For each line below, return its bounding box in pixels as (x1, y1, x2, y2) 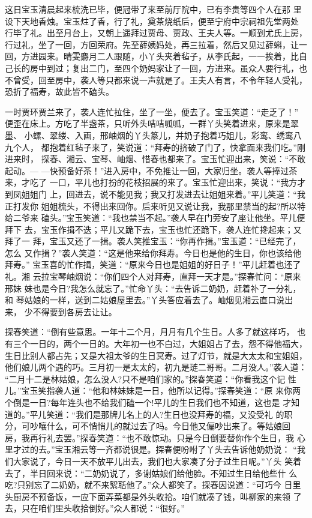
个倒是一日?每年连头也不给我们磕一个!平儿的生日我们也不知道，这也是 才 (5, 396, 292, 408)
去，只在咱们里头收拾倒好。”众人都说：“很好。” (5, 502, 185, 514)
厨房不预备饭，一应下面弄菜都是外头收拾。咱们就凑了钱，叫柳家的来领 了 (13, 490, 302, 502)
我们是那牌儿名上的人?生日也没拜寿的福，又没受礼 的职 (76, 408, 293, 420)
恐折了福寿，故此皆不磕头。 (5, 85, 114, 98)
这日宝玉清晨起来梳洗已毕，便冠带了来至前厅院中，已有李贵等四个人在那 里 (5, 3, 302, 15)
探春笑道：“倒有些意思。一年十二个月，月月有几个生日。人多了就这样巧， (5, 325, 295, 338)
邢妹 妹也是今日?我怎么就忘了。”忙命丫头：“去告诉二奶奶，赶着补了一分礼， (5, 282, 301, 294)
